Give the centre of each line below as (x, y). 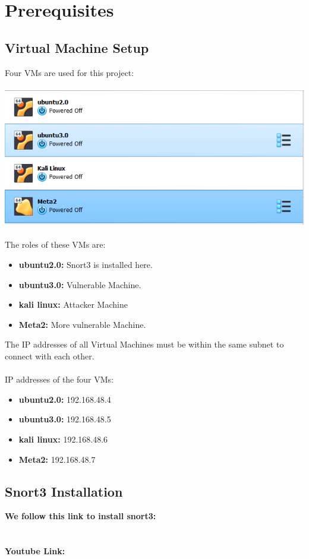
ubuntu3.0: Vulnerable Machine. (80, 284)
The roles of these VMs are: (55, 244)
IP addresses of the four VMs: (59, 379)
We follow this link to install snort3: (81, 516)
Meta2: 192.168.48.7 (57, 459)
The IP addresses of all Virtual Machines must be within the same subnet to (144, 344)
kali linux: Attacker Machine (73, 304)
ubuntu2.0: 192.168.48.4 (65, 399)
